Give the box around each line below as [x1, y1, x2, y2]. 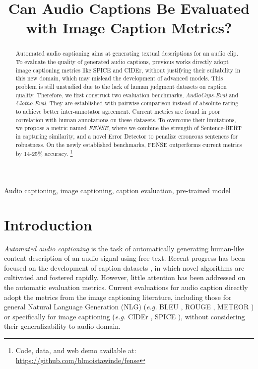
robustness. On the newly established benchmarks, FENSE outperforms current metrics [15, 140, 242, 148]
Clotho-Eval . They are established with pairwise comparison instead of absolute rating [15, 99, 239, 107]
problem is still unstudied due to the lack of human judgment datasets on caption [15, 82, 227, 90]
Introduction [4, 214, 92, 234]
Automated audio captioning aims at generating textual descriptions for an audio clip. [15, 49, 239, 58]
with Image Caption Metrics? [26, 17, 232, 38]
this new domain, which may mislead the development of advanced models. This [15, 74, 223, 82]
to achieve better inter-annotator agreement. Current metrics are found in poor [15, 107, 220, 115]
